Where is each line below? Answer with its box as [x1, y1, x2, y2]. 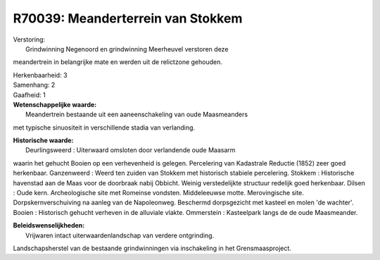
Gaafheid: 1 [13, 90, 46, 99]
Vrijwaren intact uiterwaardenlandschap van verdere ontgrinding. [25, 231, 215, 240]
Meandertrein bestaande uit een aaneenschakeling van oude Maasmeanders [25, 110, 248, 119]
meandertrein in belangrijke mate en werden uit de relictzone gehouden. [13, 58, 223, 66]
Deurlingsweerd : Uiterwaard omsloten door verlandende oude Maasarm [25, 146, 236, 154]
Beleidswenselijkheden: [13, 221, 85, 230]
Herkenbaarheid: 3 [13, 70, 68, 79]
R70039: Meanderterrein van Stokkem [13, 11, 243, 26]
